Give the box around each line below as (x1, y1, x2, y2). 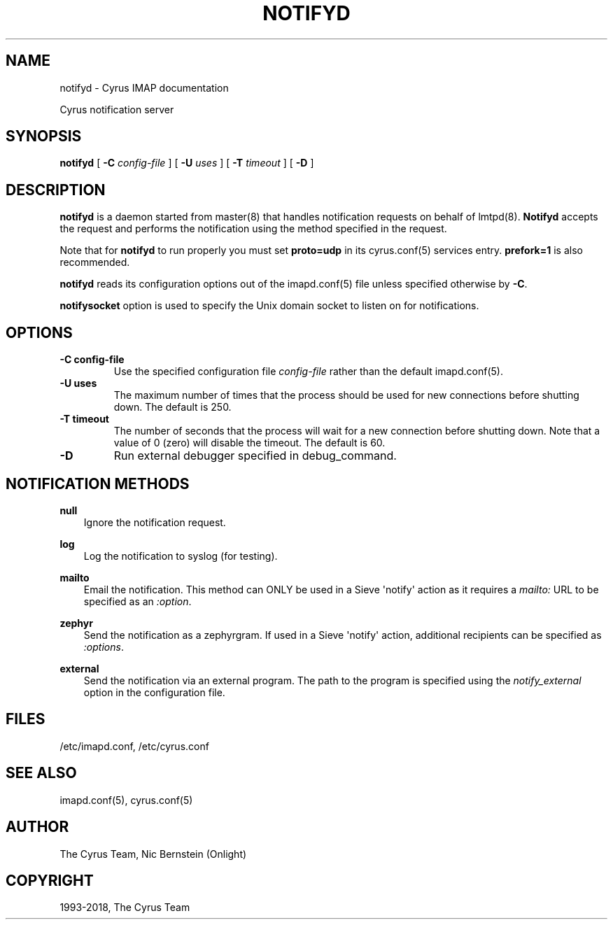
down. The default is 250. (113, 401, 232, 414)
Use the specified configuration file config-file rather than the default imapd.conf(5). (113, 365, 503, 378)
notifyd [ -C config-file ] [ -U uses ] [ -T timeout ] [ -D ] (59, 157, 314, 169)
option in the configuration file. (83, 686, 225, 698)
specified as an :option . (83, 595, 192, 607)
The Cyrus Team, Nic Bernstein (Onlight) (59, 847, 247, 860)
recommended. (59, 256, 130, 269)
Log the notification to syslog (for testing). (83, 549, 278, 562)
